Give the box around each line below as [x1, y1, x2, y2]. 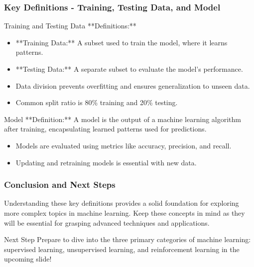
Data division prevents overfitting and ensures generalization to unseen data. [15, 80, 250, 91]
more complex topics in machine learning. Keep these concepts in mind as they [4, 207, 245, 218]
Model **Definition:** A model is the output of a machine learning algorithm [4, 114, 242, 124]
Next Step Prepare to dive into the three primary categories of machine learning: [4, 234, 251, 245]
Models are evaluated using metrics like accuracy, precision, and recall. [15, 140, 232, 150]
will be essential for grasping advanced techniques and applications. [4, 217, 210, 228]
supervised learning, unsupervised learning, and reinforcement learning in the [4, 244, 240, 254]
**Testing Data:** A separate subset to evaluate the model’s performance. [15, 64, 243, 74]
